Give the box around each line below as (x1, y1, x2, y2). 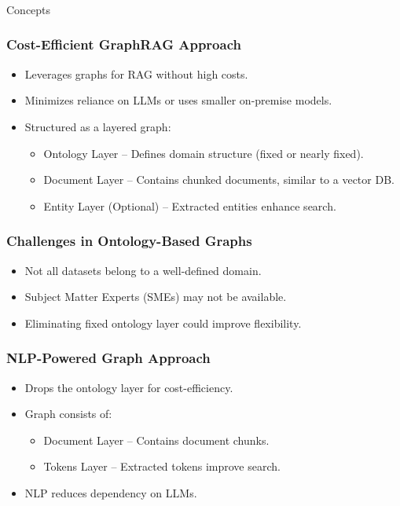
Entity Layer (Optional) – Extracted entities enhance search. (43, 197, 336, 214)
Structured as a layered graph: (24, 118, 171, 134)
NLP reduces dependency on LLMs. (24, 484, 197, 500)
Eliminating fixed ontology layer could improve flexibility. (24, 314, 302, 331)
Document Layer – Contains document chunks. (43, 431, 270, 448)
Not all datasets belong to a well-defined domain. (24, 262, 262, 278)
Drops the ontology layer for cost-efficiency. (24, 379, 233, 395)
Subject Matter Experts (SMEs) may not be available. (24, 288, 287, 305)
